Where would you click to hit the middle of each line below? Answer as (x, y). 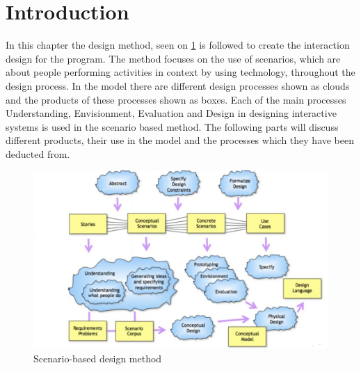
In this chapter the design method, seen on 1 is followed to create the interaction (178, 45)
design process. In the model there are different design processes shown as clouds (178, 85)
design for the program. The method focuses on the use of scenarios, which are (173, 58)
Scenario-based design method (98, 359)
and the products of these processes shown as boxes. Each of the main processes (176, 99)
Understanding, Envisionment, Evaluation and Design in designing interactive (171, 113)
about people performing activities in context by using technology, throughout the (180, 72)
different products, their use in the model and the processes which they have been (180, 140)
